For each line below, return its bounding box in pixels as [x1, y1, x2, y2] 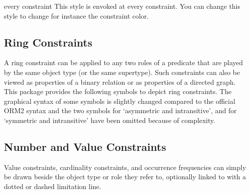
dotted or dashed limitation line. [4, 181, 101, 191]
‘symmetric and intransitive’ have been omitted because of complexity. [4, 115, 216, 125]
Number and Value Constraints [4, 139, 166, 154]
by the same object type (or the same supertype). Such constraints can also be [4, 67, 240, 77]
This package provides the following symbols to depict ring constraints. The [4, 86, 232, 96]
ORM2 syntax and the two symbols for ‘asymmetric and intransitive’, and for [4, 105, 237, 116]
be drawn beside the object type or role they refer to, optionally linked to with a [4, 171, 246, 182]
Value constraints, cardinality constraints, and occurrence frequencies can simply [4, 162, 246, 172]
